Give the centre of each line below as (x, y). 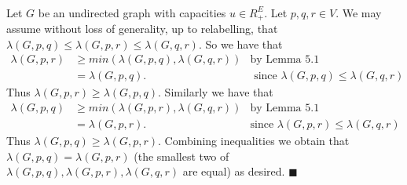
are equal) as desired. (234, 171)
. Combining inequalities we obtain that (254, 140)
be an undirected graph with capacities (132, 12)
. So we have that (240, 44)
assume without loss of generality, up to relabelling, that (142, 29)
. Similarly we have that (216, 92)
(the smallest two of (181, 156)
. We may (359, 12)
